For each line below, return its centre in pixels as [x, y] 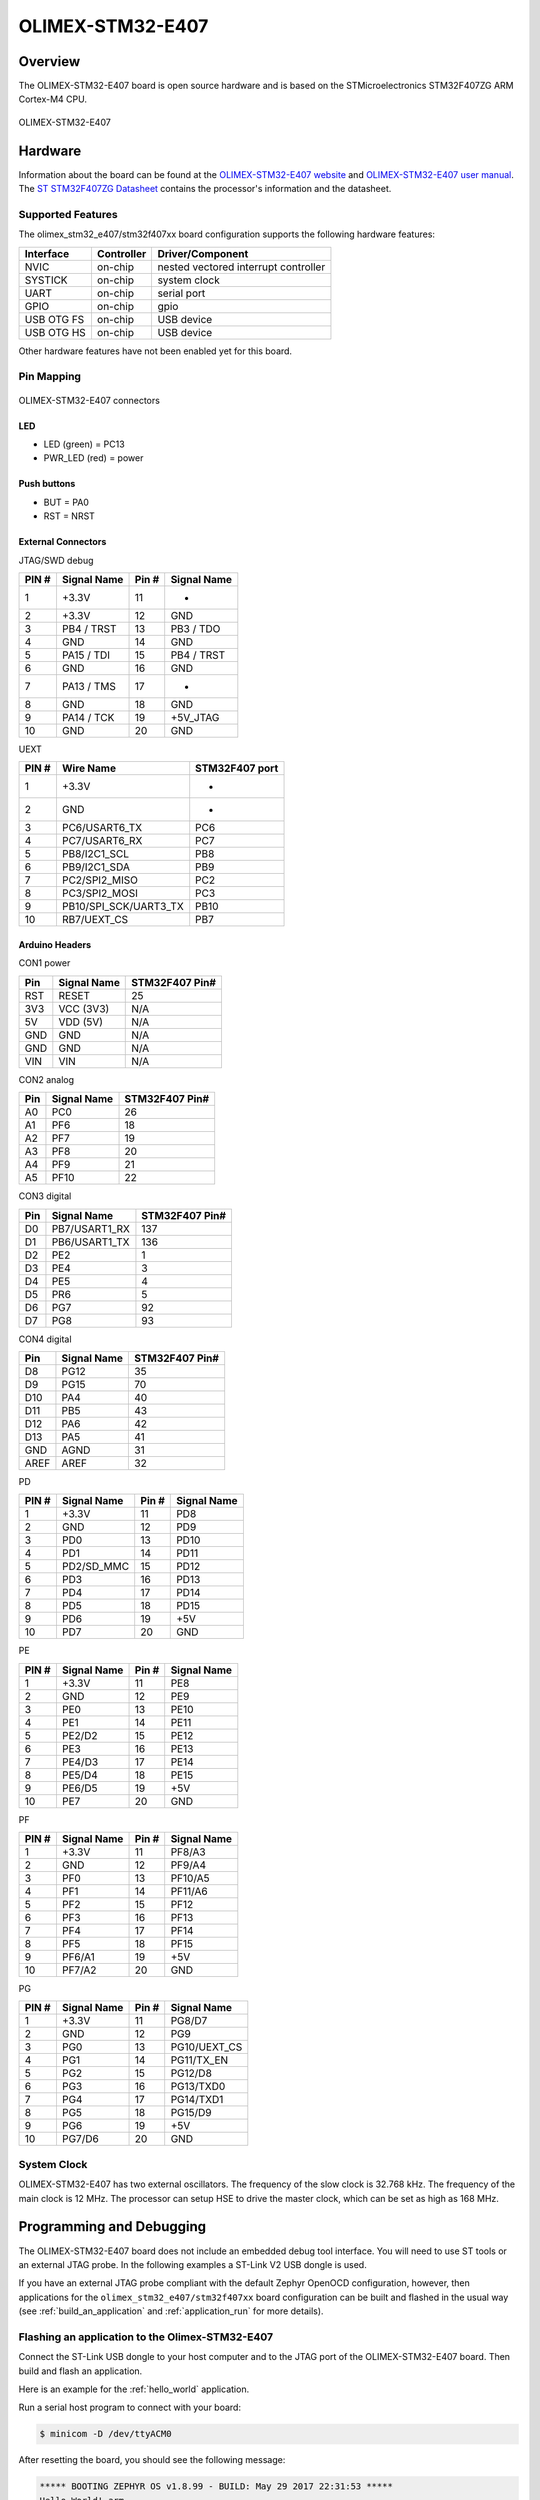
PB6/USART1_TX [90, 1242]
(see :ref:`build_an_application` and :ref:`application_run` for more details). [171, 2311]
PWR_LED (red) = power [93, 458]
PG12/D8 [191, 2073]
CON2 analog [46, 1079]
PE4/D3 [80, 1762]
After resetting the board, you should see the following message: [152, 2460]
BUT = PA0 [66, 502]
